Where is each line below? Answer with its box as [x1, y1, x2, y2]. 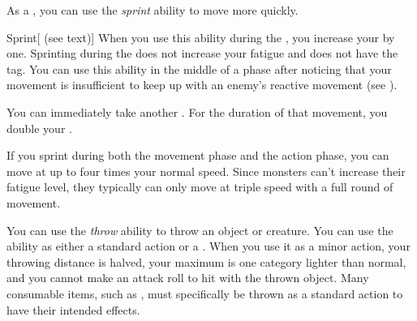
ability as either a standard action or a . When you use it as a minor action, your [6, 238, 411, 255]
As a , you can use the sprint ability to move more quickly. [6, 2, 299, 18]
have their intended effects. [6, 301, 140, 318]
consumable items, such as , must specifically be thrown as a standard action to [6, 285, 403, 302]
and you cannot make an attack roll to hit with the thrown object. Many [6, 269, 369, 286]
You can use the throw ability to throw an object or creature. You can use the [6, 221, 393, 238]
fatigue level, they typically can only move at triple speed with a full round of [6, 178, 393, 195]
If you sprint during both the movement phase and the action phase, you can [6, 147, 389, 164]
